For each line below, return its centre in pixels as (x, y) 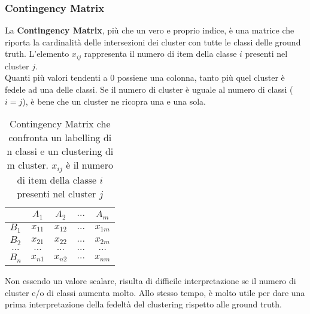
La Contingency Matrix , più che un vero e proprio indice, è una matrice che (150, 30)
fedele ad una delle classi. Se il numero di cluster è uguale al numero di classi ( (149, 89)
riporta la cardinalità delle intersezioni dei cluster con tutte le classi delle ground (153, 42)
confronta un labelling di (60, 138)
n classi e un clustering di (60, 151)
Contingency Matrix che (60, 124)
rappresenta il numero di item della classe (160, 54)
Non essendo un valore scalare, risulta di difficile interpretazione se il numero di (151, 280)
